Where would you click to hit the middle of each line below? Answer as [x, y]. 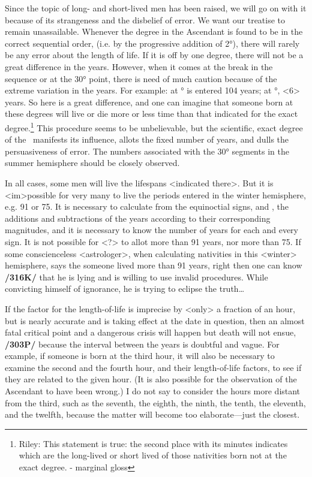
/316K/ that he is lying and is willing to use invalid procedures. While [136, 277]
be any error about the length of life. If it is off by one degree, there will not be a [154, 55]
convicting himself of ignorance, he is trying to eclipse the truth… [125, 289]
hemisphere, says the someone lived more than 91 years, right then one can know [154, 265]
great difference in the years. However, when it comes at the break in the [139, 66]
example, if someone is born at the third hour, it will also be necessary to [140, 356]
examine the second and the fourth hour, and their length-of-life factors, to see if [153, 367]
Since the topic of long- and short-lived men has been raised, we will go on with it [156, 8]
